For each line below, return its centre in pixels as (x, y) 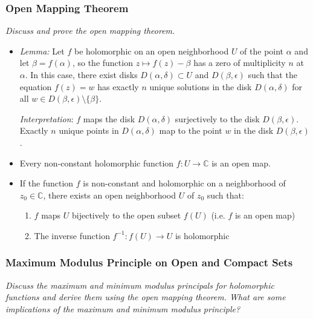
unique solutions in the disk (201, 86)
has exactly (118, 86)
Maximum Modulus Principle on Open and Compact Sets (149, 262)
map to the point (191, 130)
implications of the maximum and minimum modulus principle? (123, 308)
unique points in (89, 130)
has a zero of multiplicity (240, 63)
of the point (262, 51)
